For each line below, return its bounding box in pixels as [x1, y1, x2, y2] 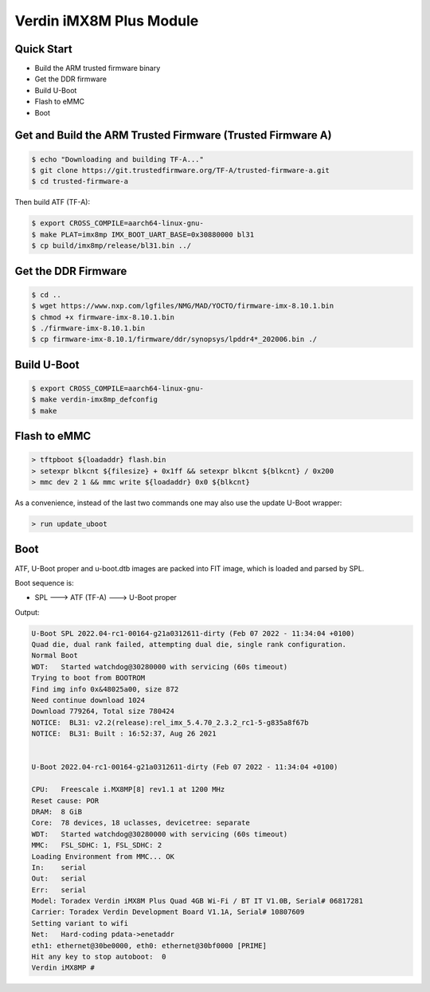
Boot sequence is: [14, 578, 75, 587]
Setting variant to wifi [31, 919, 129, 927]
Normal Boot [31, 651, 79, 661]
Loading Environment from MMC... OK [31, 852, 175, 861]
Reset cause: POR [31, 796, 100, 805]
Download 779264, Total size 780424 [31, 707, 175, 716]
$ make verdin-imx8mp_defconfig [31, 395, 158, 404]
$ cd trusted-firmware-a [31, 177, 129, 186]
